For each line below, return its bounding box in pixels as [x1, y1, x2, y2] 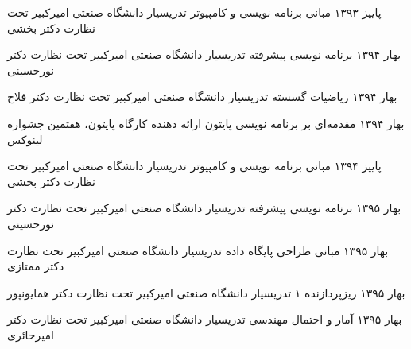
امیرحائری [7, 326, 54, 343]
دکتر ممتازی [7, 258, 64, 274]
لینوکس [7, 130, 43, 147]
